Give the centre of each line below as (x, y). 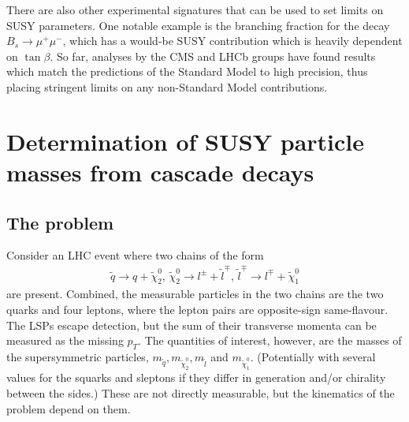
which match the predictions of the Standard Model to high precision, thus (187, 71)
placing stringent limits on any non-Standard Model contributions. (167, 86)
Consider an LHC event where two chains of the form (135, 255)
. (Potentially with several (313, 357)
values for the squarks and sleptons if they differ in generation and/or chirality (196, 377)
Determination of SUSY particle (185, 141)
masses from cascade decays (160, 172)
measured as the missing (65, 340)
